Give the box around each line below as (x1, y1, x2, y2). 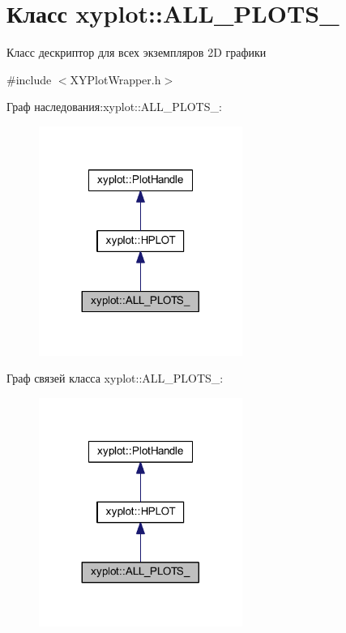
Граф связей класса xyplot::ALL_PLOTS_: (6, 370, 224, 387)
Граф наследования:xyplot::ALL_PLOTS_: (6, 98, 222, 115)
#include (6, 71, 52, 88)
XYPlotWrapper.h (70, 71, 161, 88)
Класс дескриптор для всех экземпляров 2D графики (6, 44, 267, 61)
